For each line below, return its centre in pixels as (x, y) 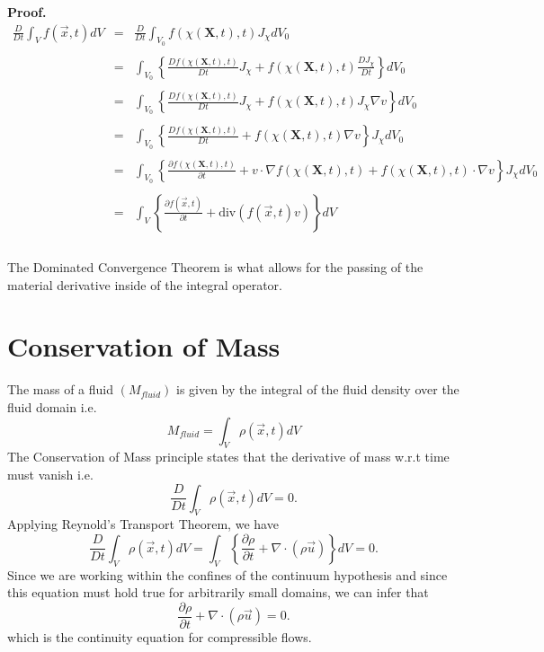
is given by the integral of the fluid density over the (317, 389)
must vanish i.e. (50, 474)
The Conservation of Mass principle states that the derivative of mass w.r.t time (228, 457)
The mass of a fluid (60, 389)
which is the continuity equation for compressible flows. (160, 636)
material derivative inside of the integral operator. (145, 284)
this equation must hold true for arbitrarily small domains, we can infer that (218, 592)
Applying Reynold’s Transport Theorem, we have (143, 524)
